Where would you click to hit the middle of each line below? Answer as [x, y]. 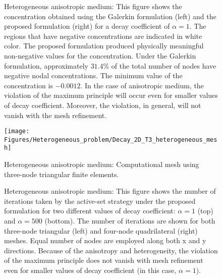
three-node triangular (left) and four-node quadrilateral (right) [101, 230]
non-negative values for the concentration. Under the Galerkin [100, 55]
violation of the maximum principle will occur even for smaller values [111, 95]
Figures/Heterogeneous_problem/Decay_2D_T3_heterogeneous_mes [111, 139]
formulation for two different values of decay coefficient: [90, 211]
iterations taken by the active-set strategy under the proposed [100, 201]
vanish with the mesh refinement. [55, 115]
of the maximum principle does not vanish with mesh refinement [104, 260]
